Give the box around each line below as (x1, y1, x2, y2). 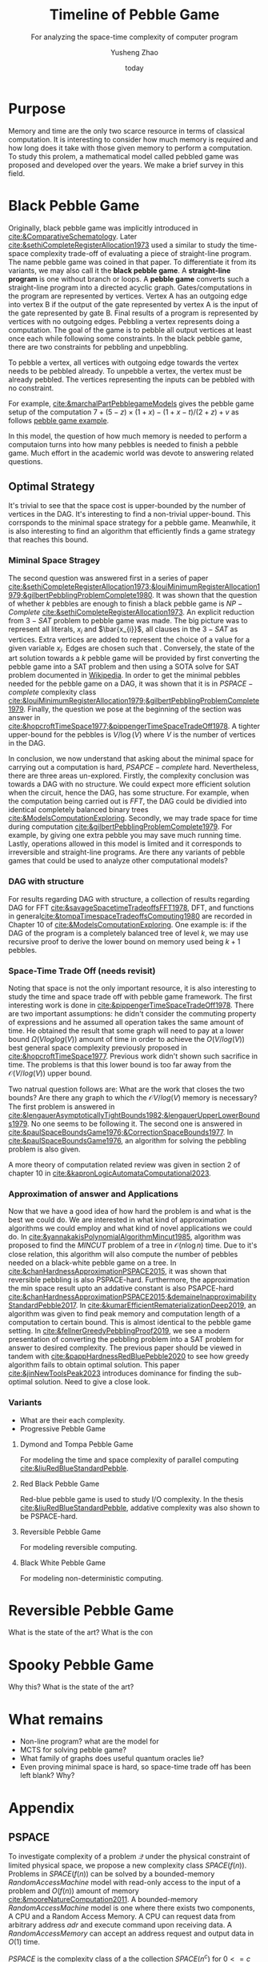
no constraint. (8, 382, 54, 393)
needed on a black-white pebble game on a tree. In (8, 1258, 177, 1267)
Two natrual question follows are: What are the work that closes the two (8, 1084, 246, 1094)
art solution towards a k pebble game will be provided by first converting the (8, 654, 260, 663)
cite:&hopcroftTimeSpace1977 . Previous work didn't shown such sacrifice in (8, 1051, 258, 1061)
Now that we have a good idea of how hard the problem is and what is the (8, 1207, 252, 1216)
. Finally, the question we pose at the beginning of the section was (23, 704, 242, 714)
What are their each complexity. (19, 1415, 126, 1425)
